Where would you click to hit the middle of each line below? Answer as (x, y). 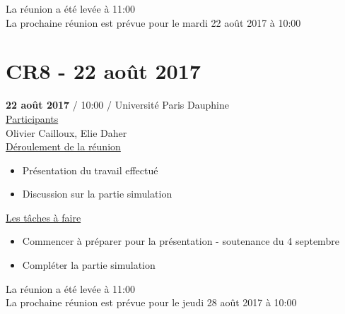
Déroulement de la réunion (63, 146)
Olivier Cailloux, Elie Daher (66, 132)
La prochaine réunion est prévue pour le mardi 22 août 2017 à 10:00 (153, 22)
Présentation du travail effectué (90, 170)
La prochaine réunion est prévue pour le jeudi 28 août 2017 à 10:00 (151, 302)
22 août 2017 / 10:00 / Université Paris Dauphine (117, 105)
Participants (32, 118)
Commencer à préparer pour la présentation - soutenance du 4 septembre (181, 241)
